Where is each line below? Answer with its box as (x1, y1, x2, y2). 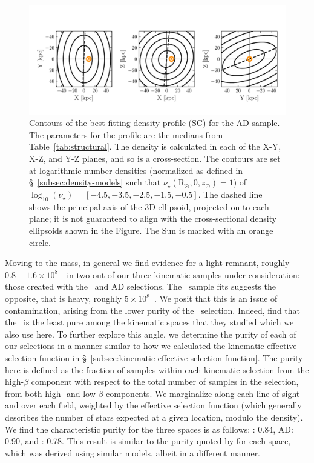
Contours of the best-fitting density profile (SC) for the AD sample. (29, 116, 280, 129)
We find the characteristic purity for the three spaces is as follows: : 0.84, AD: (5, 422, 293, 435)
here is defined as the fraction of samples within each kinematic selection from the (5, 363, 309, 376)
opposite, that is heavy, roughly (5, 292, 122, 305)
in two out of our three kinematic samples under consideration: (67, 268, 300, 281)
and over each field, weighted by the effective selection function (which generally (5, 399, 302, 411)
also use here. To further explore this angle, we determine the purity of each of (5, 327, 296, 340)
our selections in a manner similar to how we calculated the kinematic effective (5, 339, 297, 352)
